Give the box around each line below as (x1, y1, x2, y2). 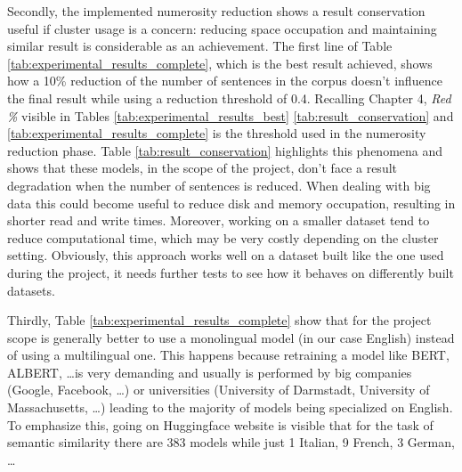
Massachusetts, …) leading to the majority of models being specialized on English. (7, 398, 453, 417)
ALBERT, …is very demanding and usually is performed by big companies (7, 362, 412, 381)
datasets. (7, 281, 55, 299)
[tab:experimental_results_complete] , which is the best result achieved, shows (7, 53, 433, 72)
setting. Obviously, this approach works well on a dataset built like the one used (7, 246, 444, 264)
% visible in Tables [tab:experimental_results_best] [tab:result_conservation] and (7, 106, 454, 125)
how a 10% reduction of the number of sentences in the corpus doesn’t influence (7, 71, 442, 90)
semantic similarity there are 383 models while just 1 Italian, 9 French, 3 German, (7, 433, 455, 452)
